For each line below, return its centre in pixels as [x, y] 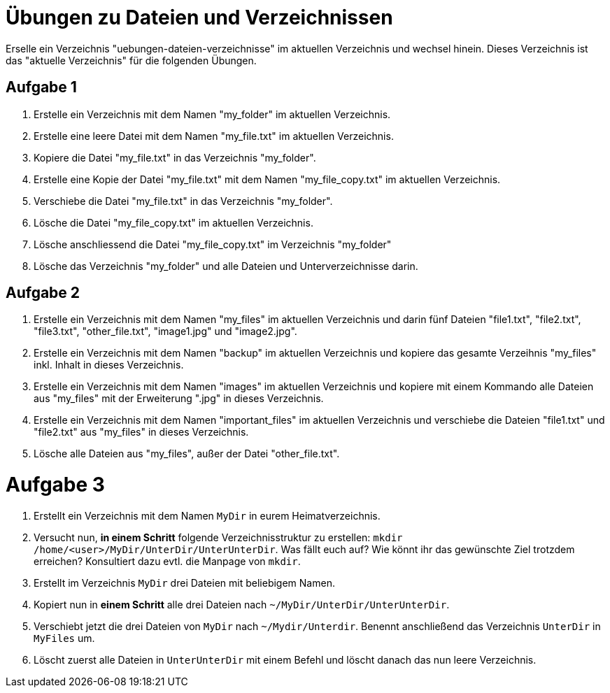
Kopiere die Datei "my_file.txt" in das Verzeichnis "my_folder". [175, 157]
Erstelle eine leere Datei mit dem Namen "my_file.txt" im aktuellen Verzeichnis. [214, 136]
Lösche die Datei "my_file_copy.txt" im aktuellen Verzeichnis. [173, 222]
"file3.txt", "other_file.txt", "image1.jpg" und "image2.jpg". [165, 331]
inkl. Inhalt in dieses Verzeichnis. [109, 365]
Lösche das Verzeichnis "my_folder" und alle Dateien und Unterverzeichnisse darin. [226, 266]
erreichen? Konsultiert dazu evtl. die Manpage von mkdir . [167, 561]
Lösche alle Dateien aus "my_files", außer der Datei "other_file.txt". [187, 454]
